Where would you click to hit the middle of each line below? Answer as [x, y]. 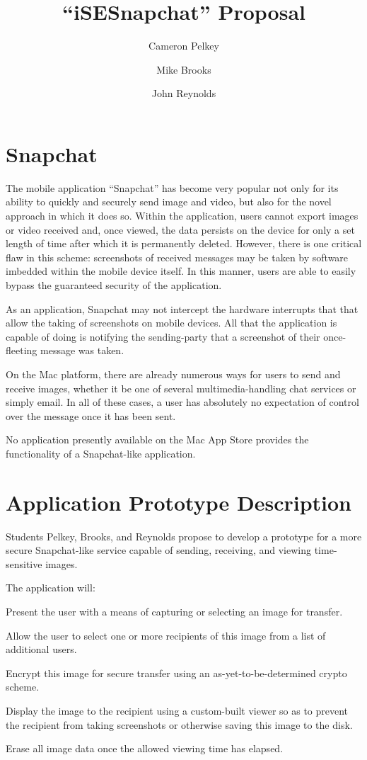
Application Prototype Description [179, 502]
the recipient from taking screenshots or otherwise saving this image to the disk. [179, 724]
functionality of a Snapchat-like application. [101, 453]
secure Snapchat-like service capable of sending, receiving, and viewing [159, 550]
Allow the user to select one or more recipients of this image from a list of [166, 635]
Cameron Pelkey [184, 46]
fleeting [22, 350]
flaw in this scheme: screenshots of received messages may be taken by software [177, 257]
